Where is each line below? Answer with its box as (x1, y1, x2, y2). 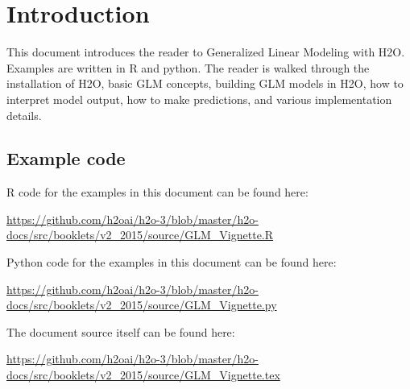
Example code (6, 146, 126, 171)
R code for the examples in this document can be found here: (6, 184, 309, 201)
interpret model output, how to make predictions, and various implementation (6, 90, 392, 107)
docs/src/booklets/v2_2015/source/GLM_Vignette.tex (6, 366, 280, 383)
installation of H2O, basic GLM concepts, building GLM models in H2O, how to (6, 75, 404, 92)
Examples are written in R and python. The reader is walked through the (6, 59, 370, 76)
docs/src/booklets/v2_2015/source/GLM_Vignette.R (6, 226, 274, 243)
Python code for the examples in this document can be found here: (6, 254, 337, 271)
